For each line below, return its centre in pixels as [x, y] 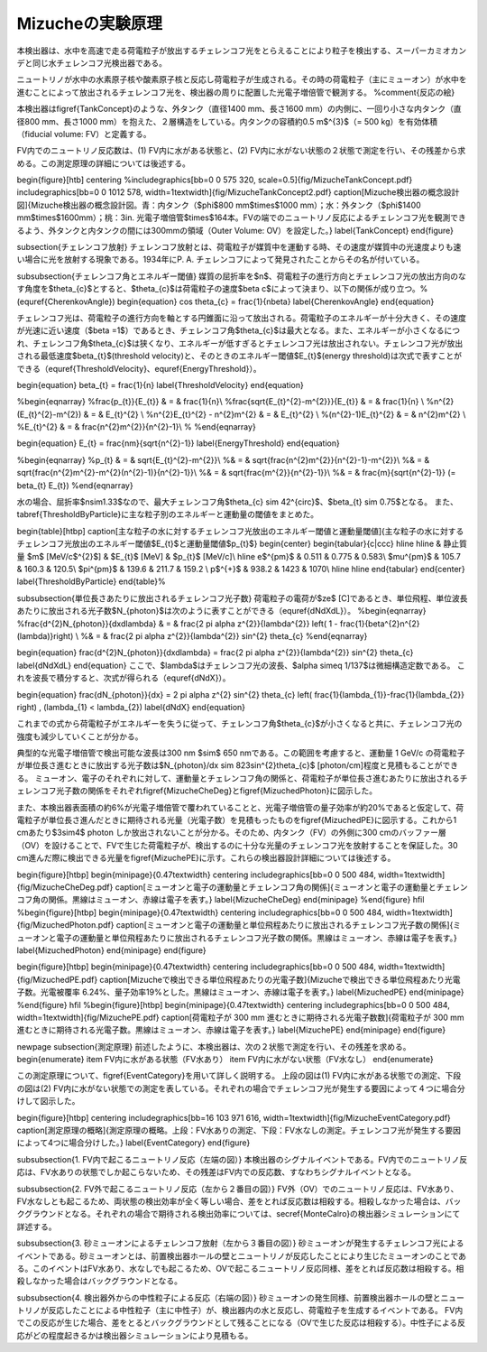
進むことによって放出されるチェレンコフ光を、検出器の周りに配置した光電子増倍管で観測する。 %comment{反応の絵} [236, 92]
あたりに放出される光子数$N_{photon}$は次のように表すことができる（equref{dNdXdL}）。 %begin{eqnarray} [222, 611]
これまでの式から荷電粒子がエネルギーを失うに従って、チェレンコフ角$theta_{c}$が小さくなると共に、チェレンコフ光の [239, 724]
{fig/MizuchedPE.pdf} [57, 979]
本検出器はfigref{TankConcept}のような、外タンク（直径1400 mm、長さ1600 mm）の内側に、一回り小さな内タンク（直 [239, 109]
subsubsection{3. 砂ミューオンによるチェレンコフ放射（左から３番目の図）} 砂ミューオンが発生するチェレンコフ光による [240, 1243]
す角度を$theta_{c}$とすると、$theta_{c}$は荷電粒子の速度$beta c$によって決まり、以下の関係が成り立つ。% [222, 289]
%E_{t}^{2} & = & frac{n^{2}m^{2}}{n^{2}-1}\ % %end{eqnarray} [136, 427]
